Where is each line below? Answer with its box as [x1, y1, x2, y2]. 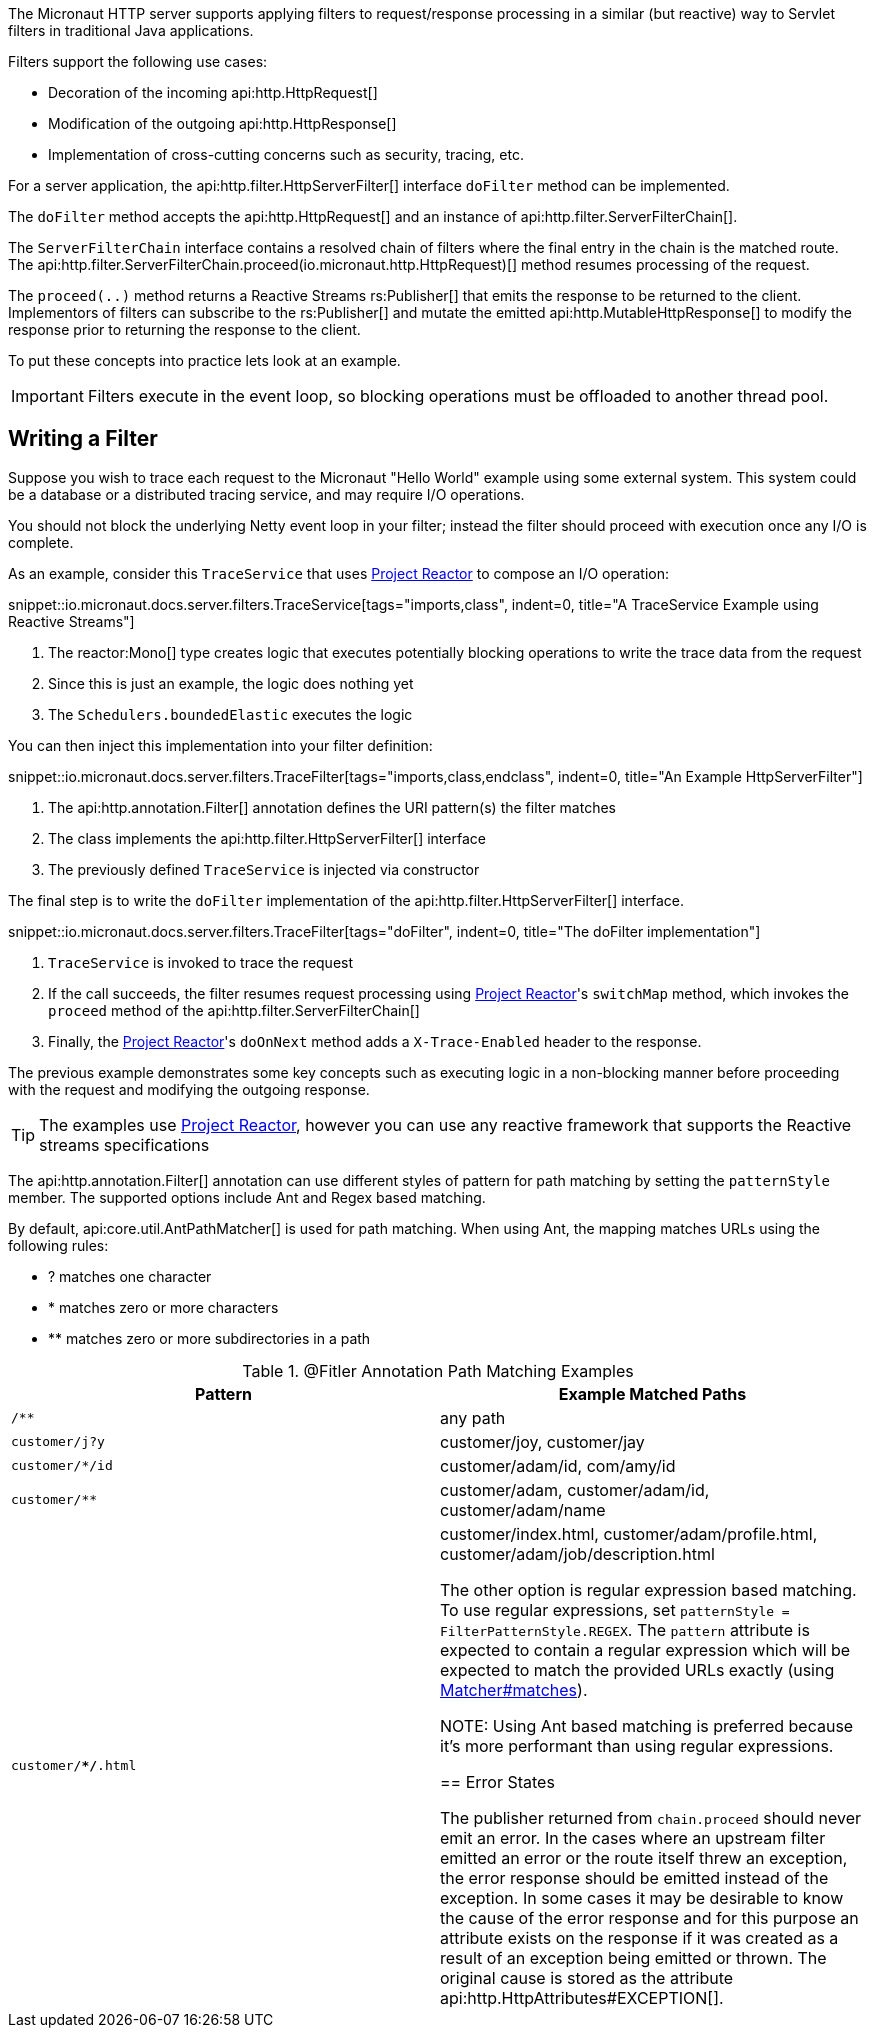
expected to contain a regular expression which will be [440, 1639, 851, 1660]
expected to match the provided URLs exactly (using [440, 1659, 835, 1680]
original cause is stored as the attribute [440, 1967, 734, 1988]
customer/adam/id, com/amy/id [440, 1455, 676, 1476]
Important [11, 386, 84, 406]
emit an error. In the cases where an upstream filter [440, 1827, 826, 1848]
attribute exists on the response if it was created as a [440, 1927, 839, 1948]
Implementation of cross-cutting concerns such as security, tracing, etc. [48, 146, 524, 163]
